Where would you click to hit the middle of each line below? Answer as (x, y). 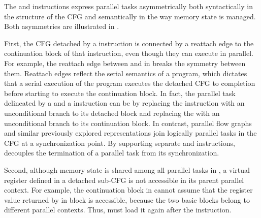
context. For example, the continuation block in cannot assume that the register (128, 190)
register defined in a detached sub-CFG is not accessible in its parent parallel (124, 180)
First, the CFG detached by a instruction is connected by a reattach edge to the (129, 43)
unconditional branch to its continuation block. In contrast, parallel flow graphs (128, 123)
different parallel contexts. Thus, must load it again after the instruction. (118, 210)
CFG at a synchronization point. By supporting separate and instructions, (120, 143)
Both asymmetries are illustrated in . (62, 26)
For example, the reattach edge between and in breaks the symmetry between (125, 63)
